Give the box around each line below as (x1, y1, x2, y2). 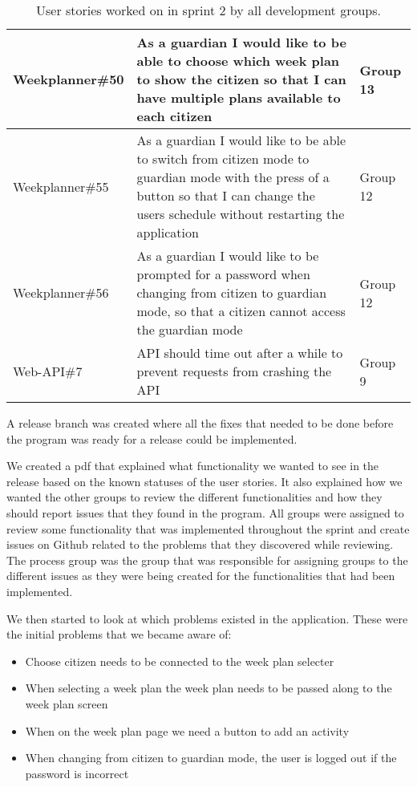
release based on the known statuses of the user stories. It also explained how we (6, 473, 403, 489)
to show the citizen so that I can (136, 70, 346, 88)
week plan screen (25, 695, 108, 712)
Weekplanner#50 (13, 70, 124, 88)
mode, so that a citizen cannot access (136, 302, 346, 320)
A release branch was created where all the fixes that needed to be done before (6, 415, 394, 431)
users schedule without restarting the (136, 205, 345, 223)
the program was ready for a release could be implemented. (6, 430, 298, 447)
